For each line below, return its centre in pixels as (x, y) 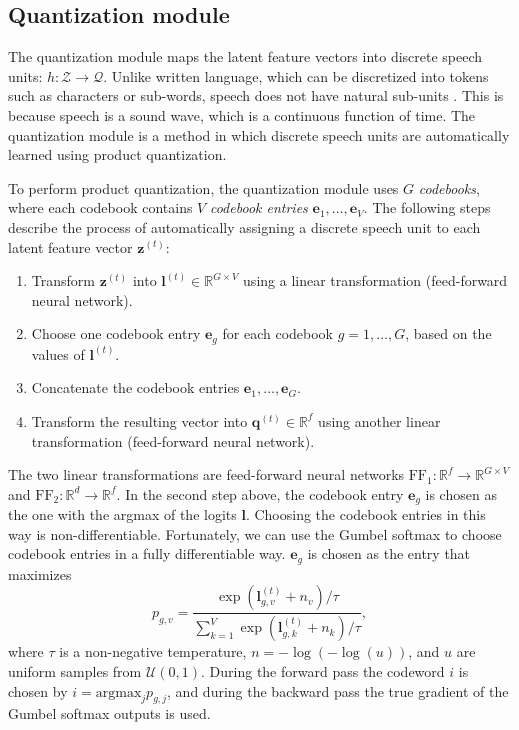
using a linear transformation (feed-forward (375, 280)
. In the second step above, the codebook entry (260, 493)
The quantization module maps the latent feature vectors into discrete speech (245, 56)
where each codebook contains (100, 207)
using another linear (379, 420)
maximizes (40, 573)
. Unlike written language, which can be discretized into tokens (296, 75)
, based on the (448, 333)
